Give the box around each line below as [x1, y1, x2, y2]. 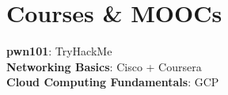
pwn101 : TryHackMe [6, 43, 112, 59]
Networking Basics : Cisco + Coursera [6, 58, 202, 74]
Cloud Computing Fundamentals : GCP [6, 74, 219, 90]
